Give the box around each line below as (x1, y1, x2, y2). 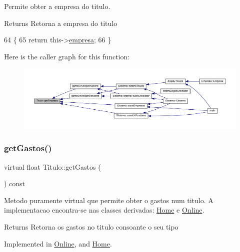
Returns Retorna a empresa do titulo (4, 17, 117, 28)
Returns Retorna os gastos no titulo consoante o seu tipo (4, 222, 178, 232)
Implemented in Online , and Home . (4, 238, 112, 249)
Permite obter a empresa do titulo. (4, 1, 110, 11)
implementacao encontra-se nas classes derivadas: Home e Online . (4, 205, 204, 215)
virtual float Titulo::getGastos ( (4, 161, 101, 172)
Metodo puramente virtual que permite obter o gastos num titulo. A (4, 195, 213, 205)
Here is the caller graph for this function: (4, 51, 130, 61)
